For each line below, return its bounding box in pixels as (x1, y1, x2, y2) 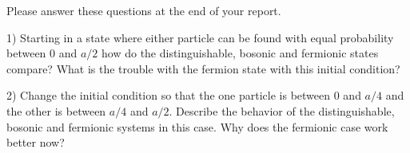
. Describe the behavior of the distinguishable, (169, 102, 395, 119)
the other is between (6, 102, 106, 119)
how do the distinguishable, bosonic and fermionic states (102, 45, 379, 61)
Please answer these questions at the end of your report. (6, 2, 281, 18)
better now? (6, 134, 65, 151)
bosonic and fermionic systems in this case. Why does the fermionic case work (6, 118, 388, 135)
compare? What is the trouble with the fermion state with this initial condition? (6, 60, 400, 76)
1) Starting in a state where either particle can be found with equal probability (6, 29, 394, 45)
